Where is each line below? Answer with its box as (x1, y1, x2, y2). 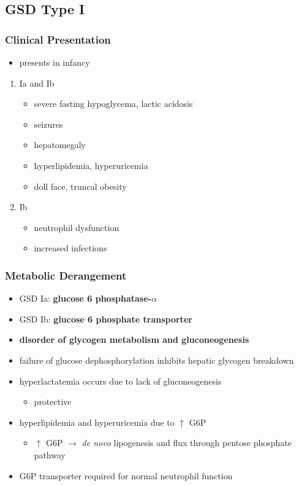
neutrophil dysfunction (34, 221, 119, 233)
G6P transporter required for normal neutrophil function (19, 469, 233, 482)
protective (34, 395, 72, 408)
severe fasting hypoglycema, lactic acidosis (34, 97, 193, 110)
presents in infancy (19, 56, 90, 68)
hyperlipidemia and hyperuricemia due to (19, 415, 175, 428)
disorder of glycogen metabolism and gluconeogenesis (19, 333, 249, 346)
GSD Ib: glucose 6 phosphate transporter (19, 312, 192, 325)
